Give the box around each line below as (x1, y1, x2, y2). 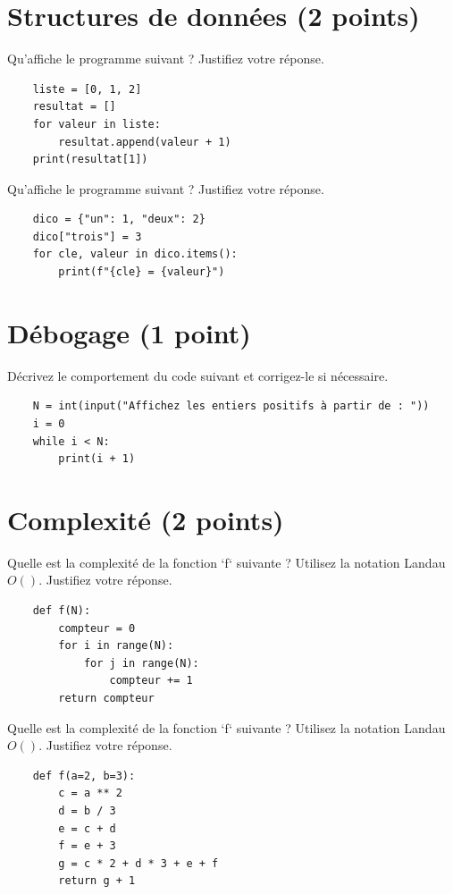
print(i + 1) (58, 452, 136, 466)
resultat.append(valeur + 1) (58, 135, 231, 148)
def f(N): (32, 604, 91, 618)
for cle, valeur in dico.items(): (32, 248, 238, 261)
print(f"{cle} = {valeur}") (58, 266, 225, 279)
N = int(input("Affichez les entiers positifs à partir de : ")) (32, 400, 430, 413)
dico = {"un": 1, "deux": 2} (32, 213, 206, 226)
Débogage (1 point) (7, 314, 251, 350)
